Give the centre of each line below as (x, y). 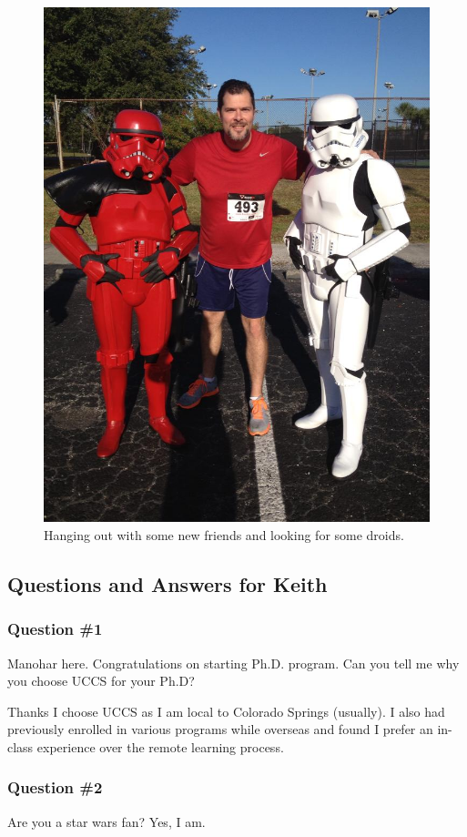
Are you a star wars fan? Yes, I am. (107, 821)
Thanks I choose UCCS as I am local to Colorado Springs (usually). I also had (226, 711)
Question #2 (55, 787)
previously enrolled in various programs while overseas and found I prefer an (220, 729)
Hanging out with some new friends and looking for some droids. (224, 534)
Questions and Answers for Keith (168, 583)
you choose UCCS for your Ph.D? (101, 681)
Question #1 (55, 629)
